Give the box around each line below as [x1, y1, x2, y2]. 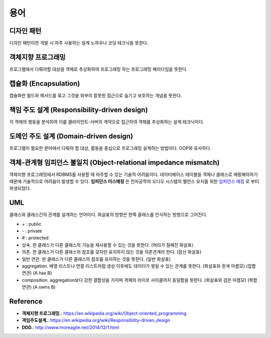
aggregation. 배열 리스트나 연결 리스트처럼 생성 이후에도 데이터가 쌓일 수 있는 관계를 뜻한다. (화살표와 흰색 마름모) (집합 [22, 263, 256, 269]
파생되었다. [9, 186, 31, 192]
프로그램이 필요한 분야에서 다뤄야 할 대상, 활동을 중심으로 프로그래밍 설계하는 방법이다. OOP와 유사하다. [9, 145, 212, 151]
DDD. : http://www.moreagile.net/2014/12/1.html [22, 324, 120, 330]
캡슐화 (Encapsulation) [9, 79, 80, 88]
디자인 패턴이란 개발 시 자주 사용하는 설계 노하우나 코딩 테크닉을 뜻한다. [9, 40, 149, 46]
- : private [22, 228, 42, 234]
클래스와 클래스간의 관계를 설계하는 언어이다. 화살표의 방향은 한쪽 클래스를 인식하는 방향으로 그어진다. [9, 212, 208, 218]
